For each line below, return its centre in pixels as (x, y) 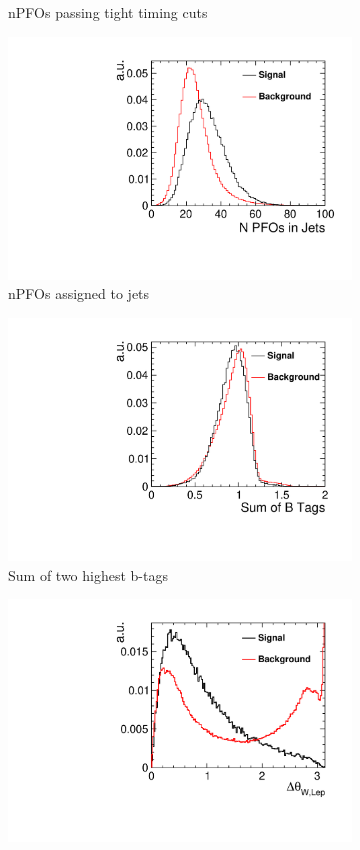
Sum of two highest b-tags (88, 574)
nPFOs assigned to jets (79, 293)
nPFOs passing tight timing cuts (108, 12)
